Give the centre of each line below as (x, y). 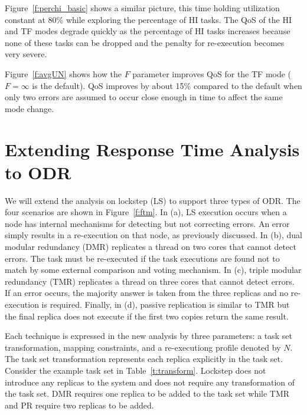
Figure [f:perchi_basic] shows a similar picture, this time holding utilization (142, 8)
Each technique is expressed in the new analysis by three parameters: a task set (149, 336)
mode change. (30, 108)
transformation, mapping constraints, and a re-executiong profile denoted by (143, 347)
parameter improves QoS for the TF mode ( (212, 73)
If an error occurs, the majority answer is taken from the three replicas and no (147, 293)
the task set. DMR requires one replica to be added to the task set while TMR (147, 393)
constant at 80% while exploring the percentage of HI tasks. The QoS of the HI (148, 19)
